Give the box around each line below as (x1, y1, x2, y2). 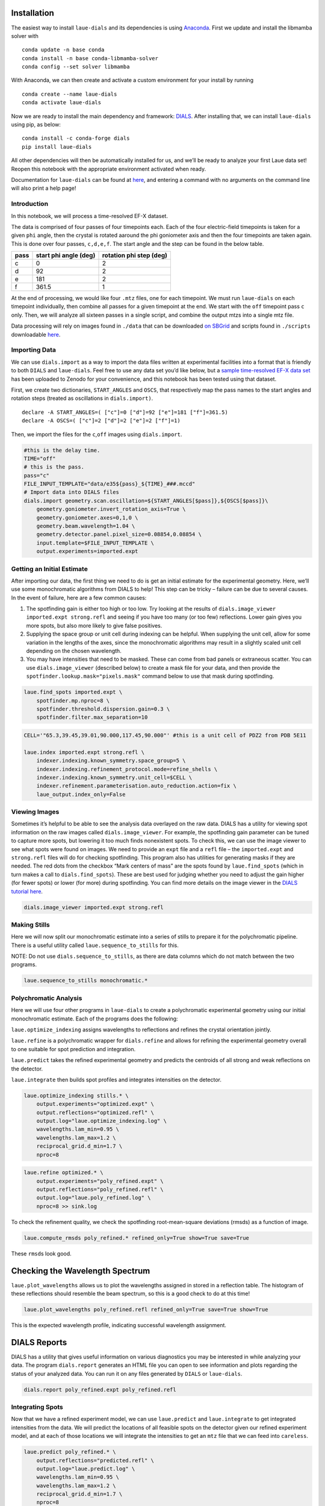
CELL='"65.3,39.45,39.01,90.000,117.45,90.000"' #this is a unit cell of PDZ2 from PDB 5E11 (23, 732, 306, 739)
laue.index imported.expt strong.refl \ (23, 749, 144, 755)
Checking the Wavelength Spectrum (11, 1266, 150, 1276)
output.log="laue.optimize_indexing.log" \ (36, 1117, 167, 1125)
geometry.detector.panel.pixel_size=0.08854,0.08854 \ (36, 531, 202, 538)
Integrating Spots (11, 1403, 63, 1411)
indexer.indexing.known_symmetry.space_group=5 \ (36, 757, 186, 764)
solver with (11, 32, 39, 39)
